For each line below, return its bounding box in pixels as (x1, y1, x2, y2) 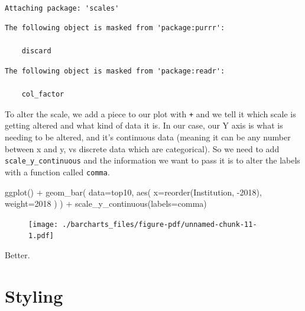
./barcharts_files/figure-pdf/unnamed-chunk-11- (62, 220, 257, 229)
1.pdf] (28, 232, 54, 241)
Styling (5, 283, 63, 307)
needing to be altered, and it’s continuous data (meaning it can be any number (5, 131, 291, 143)
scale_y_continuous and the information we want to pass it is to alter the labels (5, 154, 300, 166)
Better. (5, 249, 30, 261)
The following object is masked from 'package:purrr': (5, 24, 225, 33)
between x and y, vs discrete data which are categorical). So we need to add (5, 142, 280, 155)
